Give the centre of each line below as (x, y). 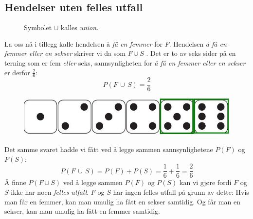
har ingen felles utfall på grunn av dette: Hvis (181, 192)
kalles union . (80, 27)
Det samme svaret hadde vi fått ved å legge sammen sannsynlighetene (109, 149)
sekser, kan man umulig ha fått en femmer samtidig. (82, 211)
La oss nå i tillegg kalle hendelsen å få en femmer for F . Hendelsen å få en (116, 43)
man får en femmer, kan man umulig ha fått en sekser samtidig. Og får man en (122, 201)
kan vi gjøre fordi (206, 182)
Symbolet (38, 27)
